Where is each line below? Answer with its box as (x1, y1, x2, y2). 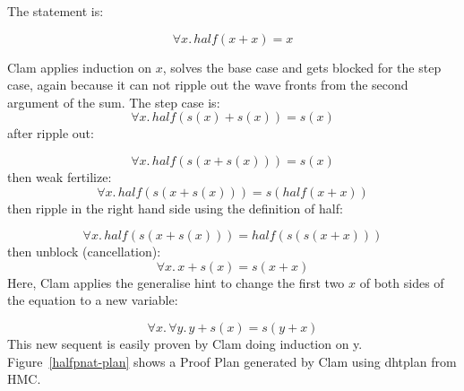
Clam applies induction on (7, 57, 152, 76)
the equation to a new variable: (7, 291, 178, 309)
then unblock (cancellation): (7, 242, 161, 261)
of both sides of (359, 273, 444, 291)
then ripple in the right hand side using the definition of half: (7, 198, 343, 217)
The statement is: (7, 2, 104, 20)
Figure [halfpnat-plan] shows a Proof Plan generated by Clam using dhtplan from (7, 352, 457, 370)
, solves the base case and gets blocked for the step (162, 57, 442, 76)
